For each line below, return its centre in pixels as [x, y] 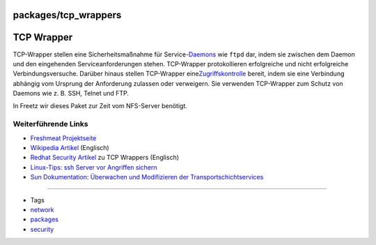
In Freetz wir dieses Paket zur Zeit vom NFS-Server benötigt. [100, 106]
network [42, 209]
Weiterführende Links [50, 124]
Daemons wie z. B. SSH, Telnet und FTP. [71, 94]
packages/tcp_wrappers [67, 15]
